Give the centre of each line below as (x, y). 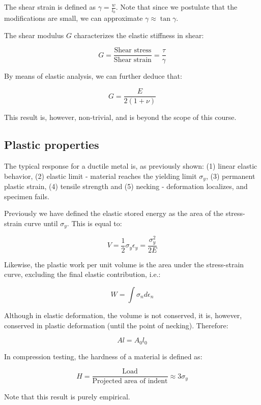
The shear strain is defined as (50, 7)
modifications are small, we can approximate (74, 18)
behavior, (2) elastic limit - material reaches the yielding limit (100, 176)
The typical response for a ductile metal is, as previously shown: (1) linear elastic (131, 165)
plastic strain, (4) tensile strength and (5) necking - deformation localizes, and (126, 186)
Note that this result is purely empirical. (67, 397)
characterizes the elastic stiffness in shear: (139, 35)
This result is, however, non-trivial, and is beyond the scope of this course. (120, 117)
